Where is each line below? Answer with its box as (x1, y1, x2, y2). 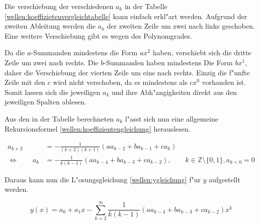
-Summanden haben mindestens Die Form (104, 57, 233, 67)
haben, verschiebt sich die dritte (152, 47, 251, 58)
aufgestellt (209, 174, 240, 184)
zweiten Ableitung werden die (5, 21, 96, 31)
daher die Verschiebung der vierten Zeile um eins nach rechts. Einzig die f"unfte (5, 67, 250, 77)
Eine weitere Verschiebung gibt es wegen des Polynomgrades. (5, 30, 192, 41)
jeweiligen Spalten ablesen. (5, 96, 87, 107)
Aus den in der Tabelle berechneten (5, 113, 114, 124)
